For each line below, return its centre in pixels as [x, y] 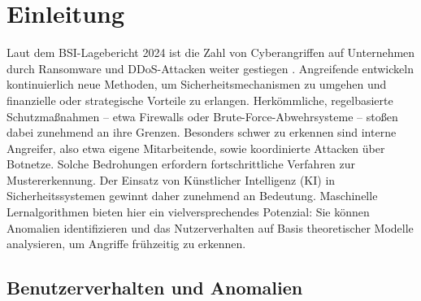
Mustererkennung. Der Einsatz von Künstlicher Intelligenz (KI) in [171, 179]
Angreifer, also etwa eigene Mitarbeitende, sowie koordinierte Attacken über [196, 148]
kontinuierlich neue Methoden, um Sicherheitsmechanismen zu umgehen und [197, 84]
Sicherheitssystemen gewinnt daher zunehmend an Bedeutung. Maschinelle [192, 196]
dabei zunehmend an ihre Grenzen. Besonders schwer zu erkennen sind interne [202, 132]
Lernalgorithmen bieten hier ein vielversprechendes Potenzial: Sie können [188, 212]
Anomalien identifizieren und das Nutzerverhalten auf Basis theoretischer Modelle [210, 227]
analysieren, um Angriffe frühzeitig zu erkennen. [126, 244]
